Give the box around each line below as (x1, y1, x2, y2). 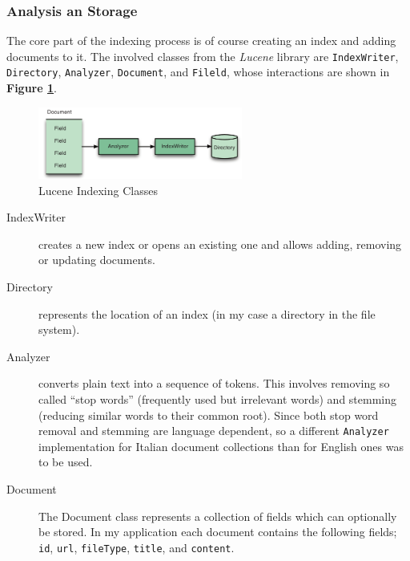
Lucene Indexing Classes (38, 181, 158, 198)
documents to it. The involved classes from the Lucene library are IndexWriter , (6, 47, 399, 64)
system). (38, 321, 80, 338)
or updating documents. (38, 251, 155, 268)
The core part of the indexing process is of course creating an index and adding (6, 32, 396, 49)
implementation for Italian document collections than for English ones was (38, 437, 404, 454)
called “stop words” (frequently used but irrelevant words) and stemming (38, 390, 397, 407)
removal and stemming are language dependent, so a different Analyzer (38, 422, 389, 439)
